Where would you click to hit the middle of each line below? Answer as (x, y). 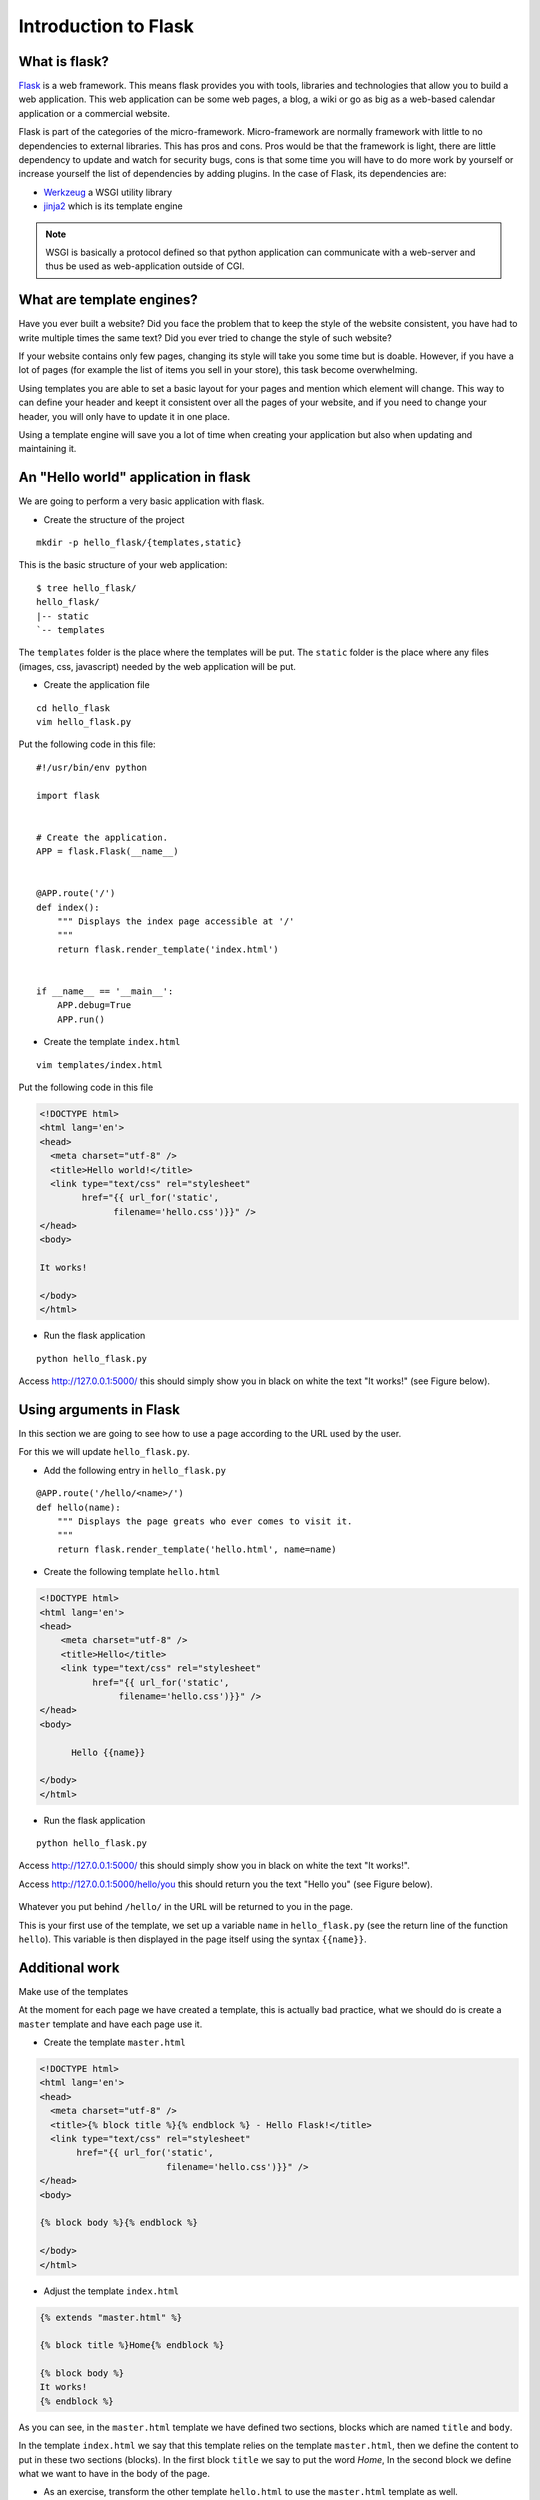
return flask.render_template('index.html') (167, 949)
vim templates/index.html (100, 1064)
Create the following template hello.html (132, 1572)
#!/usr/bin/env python (92, 767)
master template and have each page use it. (110, 2024)
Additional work (69, 1967)
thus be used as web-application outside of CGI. (145, 266)
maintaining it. (47, 449)
